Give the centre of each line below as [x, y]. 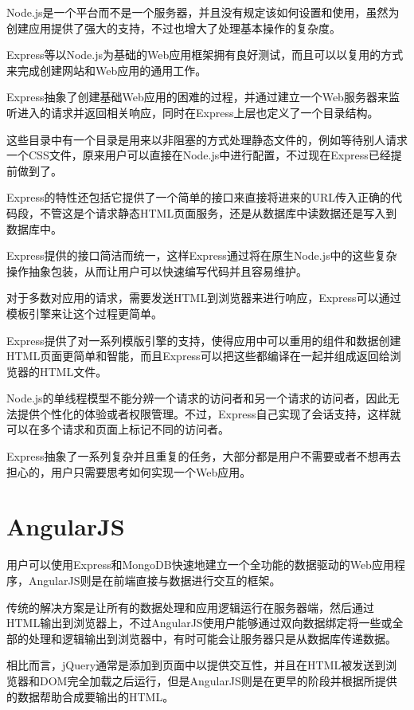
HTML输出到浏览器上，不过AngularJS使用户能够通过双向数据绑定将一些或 [199, 623]
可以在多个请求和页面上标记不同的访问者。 [118, 429]
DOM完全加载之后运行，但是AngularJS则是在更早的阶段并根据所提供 [218, 680]
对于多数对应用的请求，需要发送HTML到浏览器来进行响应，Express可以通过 [204, 298]
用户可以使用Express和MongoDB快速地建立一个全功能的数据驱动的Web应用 [200, 565]
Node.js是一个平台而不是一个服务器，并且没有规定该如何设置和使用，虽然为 [203, 12]
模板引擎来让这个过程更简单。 [84, 313]
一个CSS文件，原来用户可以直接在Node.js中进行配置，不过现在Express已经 [199, 155]
